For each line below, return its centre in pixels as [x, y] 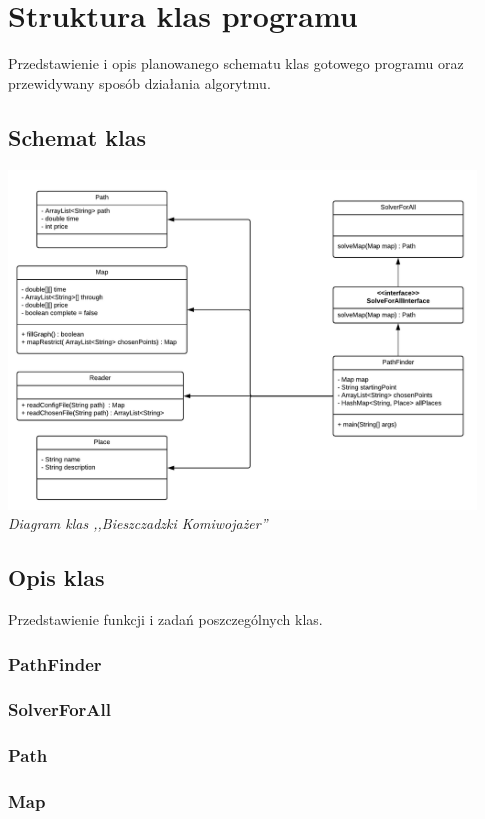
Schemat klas [77, 136]
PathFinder [55, 663]
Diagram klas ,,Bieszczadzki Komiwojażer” [138, 523]
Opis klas [56, 577]
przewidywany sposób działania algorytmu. [139, 82]
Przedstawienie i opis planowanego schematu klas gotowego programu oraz [236, 63]
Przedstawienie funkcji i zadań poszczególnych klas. [165, 619]
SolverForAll [59, 709]
